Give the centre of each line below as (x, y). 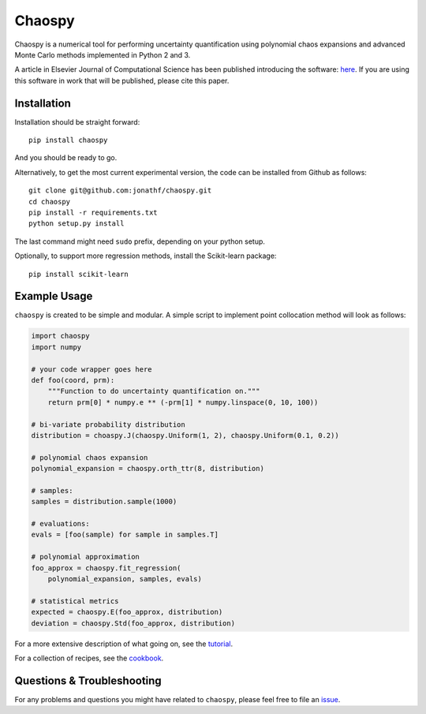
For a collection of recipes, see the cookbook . (89, 658)
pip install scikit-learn (79, 274)
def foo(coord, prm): (73, 380)
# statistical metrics (75, 601)
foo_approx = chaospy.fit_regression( (106, 568)
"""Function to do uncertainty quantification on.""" (154, 391)
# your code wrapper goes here (92, 369)
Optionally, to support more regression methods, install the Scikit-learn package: (146, 256)
